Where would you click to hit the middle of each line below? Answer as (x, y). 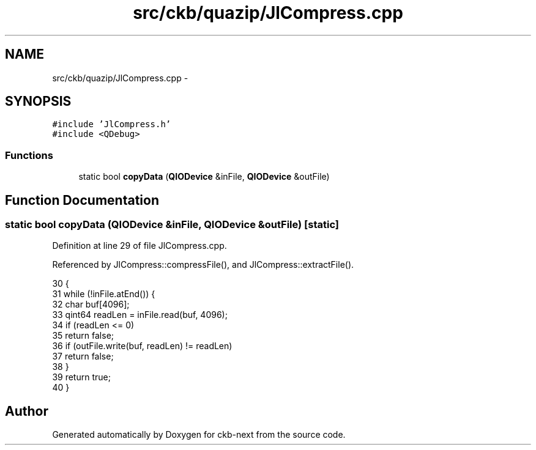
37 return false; (83, 356)
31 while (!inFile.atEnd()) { (104, 294)
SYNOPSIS (38, 101)
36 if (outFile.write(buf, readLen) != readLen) (142, 346)
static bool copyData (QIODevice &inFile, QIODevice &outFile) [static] (172, 225)
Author (27, 411)
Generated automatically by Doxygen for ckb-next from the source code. (199, 435)
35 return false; (83, 336)
